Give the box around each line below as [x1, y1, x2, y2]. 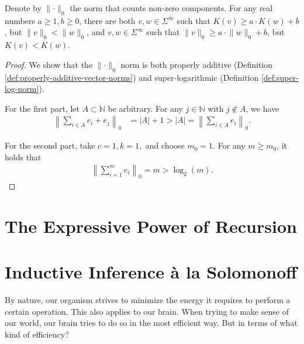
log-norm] [5, 82, 39, 95]
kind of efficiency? [5, 328, 69, 340]
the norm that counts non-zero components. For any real [70, 2, 273, 13]
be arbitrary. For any [108, 102, 183, 114]
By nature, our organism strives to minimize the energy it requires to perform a [5, 294, 291, 306]
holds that [5, 150, 42, 163]
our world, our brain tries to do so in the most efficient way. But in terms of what [5, 317, 298, 329]
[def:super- [261, 71, 299, 83]
